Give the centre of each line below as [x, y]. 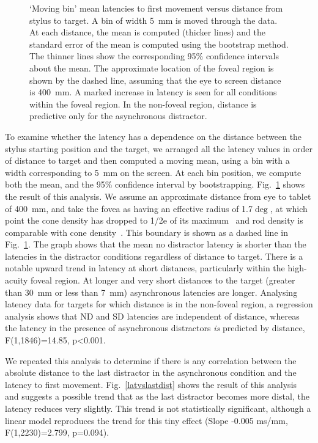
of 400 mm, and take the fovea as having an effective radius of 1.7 [129, 208]
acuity [17, 280]
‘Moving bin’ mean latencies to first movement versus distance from [156, 8]
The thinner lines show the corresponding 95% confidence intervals [154, 56]
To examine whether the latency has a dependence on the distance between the [153, 136]
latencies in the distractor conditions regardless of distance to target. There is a [154, 256]
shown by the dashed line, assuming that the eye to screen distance [155, 80]
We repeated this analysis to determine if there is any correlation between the [151, 360]
